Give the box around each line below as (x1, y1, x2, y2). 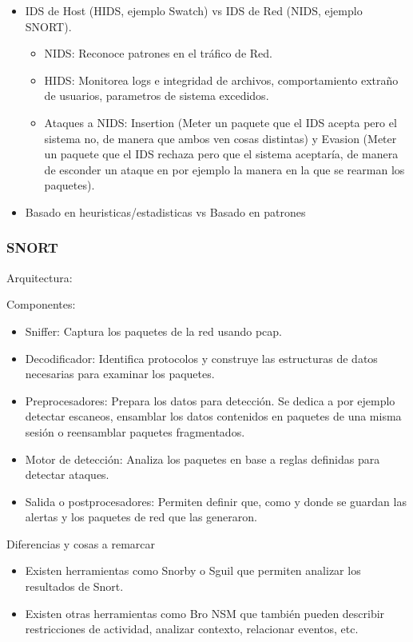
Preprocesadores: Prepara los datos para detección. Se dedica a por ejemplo (25, 392, 395, 409)
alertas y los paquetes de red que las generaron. (25, 508, 257, 525)
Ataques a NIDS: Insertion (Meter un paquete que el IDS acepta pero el (44, 114, 397, 130)
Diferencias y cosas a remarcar (6, 535, 156, 552)
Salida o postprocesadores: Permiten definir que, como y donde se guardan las (25, 492, 407, 509)
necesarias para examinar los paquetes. (25, 365, 215, 382)
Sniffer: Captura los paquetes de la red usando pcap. (25, 322, 282, 339)
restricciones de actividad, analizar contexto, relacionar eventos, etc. (25, 620, 359, 637)
